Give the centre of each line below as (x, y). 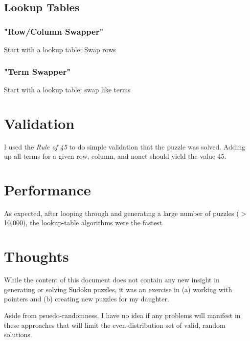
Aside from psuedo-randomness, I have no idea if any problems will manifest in (122, 315)
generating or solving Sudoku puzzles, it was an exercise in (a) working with (118, 289)
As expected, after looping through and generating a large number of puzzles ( (122, 213)
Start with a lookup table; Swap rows (60, 49)
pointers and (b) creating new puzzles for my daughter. (87, 299)
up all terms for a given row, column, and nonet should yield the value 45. (115, 156)
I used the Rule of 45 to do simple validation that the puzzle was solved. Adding (125, 146)
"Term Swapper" (37, 71)
